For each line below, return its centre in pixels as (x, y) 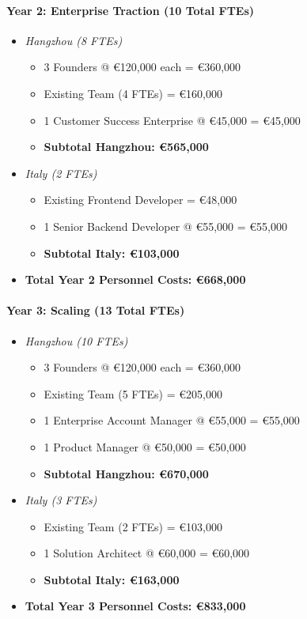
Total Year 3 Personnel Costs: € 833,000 (135, 606)
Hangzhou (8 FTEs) (74, 40)
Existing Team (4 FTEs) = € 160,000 (133, 93)
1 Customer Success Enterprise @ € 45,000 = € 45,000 (172, 120)
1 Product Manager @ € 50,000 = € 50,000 (145, 446)
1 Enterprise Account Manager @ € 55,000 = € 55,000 (172, 420)
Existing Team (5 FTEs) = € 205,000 (133, 393)
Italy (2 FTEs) (61, 173)
